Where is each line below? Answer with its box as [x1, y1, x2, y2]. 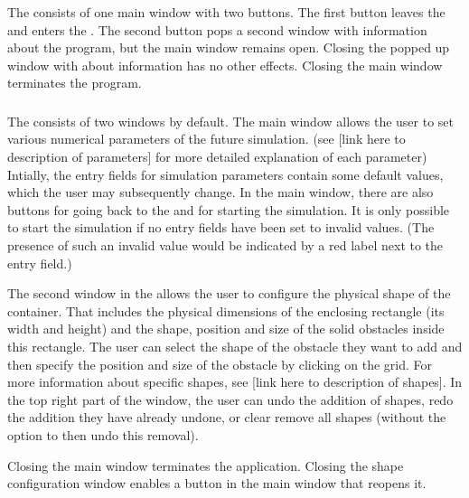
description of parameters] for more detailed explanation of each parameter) [7, 147, 427, 165]
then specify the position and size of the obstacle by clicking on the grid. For [7, 354, 432, 373]
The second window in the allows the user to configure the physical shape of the [7, 284, 451, 303]
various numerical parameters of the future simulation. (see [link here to [7, 129, 406, 148]
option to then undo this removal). [7, 425, 199, 444]
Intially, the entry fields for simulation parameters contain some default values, [7, 164, 444, 183]
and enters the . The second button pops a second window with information [7, 20, 427, 39]
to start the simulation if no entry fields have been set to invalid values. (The [7, 218, 435, 237]
